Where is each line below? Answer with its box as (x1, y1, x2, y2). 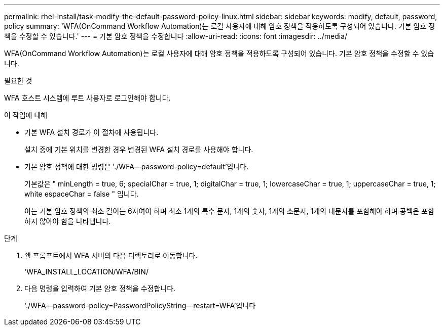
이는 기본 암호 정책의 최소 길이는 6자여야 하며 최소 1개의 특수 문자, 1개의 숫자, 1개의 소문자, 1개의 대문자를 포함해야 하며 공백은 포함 (24, 207, 434, 215)
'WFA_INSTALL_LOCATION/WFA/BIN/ (24, 267, 149, 276)
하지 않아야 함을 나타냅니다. (24, 217, 111, 225)
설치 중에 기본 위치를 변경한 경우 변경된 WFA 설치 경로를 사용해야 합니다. (24, 145, 253, 154)
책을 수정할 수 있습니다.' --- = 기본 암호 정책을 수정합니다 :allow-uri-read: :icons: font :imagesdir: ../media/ (4, 32, 348, 40)
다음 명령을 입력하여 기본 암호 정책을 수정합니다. (24, 284, 176, 293)
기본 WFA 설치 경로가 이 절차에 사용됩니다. (24, 128, 159, 136)
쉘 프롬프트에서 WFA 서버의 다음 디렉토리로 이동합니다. (24, 251, 198, 260)
